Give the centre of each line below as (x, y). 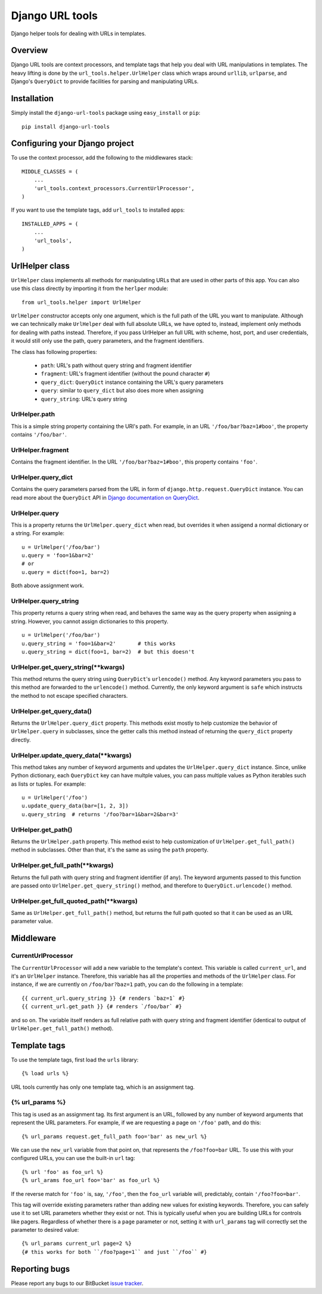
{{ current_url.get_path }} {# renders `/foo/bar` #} (102, 1007)
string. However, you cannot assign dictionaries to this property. (90, 621)
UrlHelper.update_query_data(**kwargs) (71, 755)
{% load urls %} (45, 1074)
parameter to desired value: (45, 1230)
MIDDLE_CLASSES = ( (50, 171)
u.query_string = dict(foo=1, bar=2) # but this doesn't (108, 651)
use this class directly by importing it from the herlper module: (90, 289)
